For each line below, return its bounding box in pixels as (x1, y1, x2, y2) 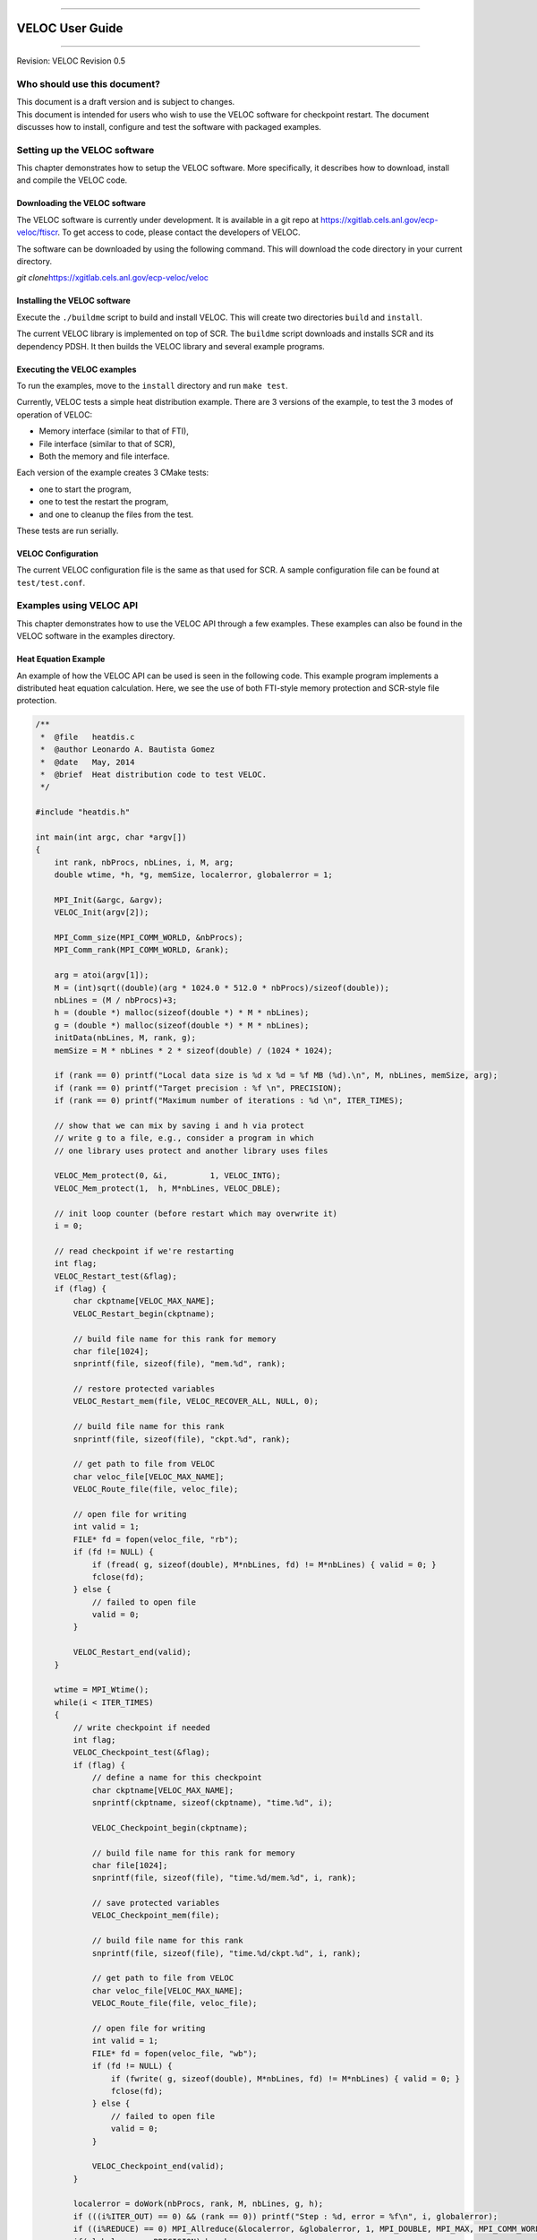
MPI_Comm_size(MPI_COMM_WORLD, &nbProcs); (54, 933, 243, 943)
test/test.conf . (16, 577, 86, 588)
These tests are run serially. (16, 525, 119, 536)
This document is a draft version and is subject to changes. (16, 97, 235, 108)
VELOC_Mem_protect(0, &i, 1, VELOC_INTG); (54, 1170, 281, 1181)
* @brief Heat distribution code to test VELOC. (40, 769, 268, 780)
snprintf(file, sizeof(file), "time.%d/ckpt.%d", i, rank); (91, 1948, 362, 1958)
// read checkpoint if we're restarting (54, 1245, 234, 1256)
